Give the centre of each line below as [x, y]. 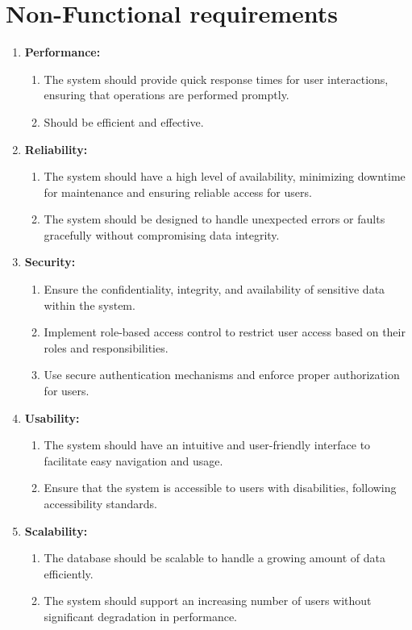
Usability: [52, 417]
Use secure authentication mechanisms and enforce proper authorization [222, 375]
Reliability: [56, 149]
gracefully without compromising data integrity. [162, 234]
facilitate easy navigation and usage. [133, 460]
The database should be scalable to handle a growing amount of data [214, 558]
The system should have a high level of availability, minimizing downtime [225, 176]
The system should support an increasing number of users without [208, 601]
